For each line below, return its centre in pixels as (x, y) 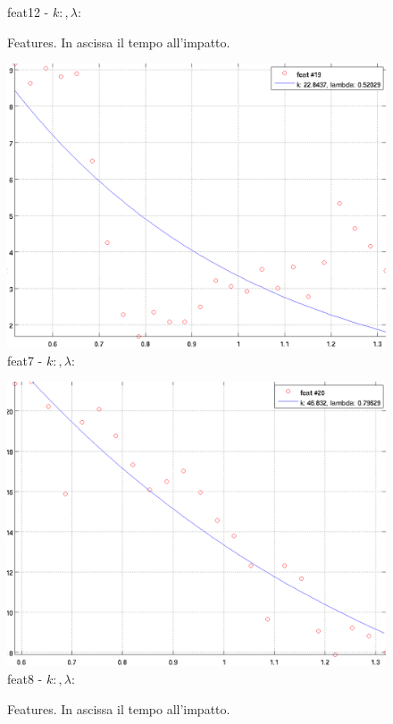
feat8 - (25, 678)
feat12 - (28, 12)
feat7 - (25, 360)
